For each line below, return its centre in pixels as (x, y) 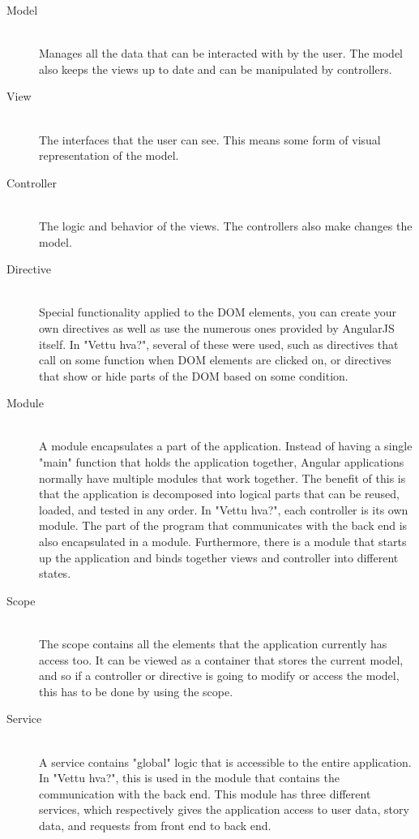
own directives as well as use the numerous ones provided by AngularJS (217, 327)
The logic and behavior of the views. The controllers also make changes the (226, 225)
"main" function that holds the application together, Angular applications (222, 462)
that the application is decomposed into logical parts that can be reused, (219, 494)
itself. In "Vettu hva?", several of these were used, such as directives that (219, 344)
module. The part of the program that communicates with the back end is (223, 525)
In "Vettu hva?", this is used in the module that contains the (189, 778)
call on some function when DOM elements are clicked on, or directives (215, 360)
